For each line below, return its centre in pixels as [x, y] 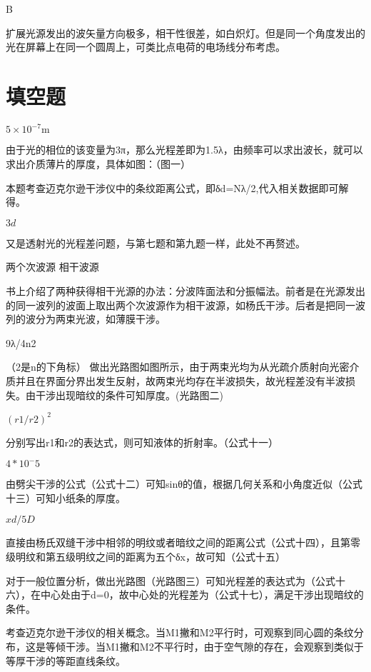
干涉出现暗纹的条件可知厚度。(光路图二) [129, 395]
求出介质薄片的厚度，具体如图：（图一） [98, 164]
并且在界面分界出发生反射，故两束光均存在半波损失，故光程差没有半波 [180, 380]
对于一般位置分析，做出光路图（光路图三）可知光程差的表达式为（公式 [171, 580]
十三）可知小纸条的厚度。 [66, 497]
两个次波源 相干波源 [52, 267]
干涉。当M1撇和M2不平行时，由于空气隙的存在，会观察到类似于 [214, 646]
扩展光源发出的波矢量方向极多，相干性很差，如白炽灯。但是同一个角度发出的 [185, 32]
